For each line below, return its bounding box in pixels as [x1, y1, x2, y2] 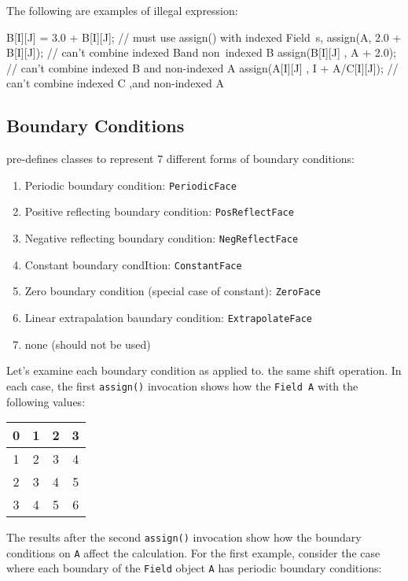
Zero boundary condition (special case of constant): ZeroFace [24, 283, 321, 299]
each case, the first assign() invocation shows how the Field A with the [6, 377, 358, 394]
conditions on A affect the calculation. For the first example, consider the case [6, 544, 380, 561]
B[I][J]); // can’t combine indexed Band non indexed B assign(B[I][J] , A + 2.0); [6, 44, 397, 61]
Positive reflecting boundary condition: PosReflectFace [24, 203, 294, 220]
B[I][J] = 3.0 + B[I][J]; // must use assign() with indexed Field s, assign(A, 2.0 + [6, 28, 402, 45]
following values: [6, 393, 86, 409]
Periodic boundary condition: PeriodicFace [24, 176, 237, 193]
